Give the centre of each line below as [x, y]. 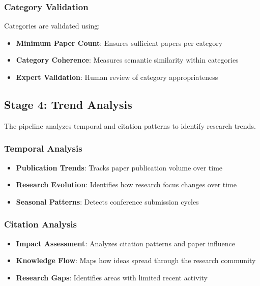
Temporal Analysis [43, 148]
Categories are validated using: [52, 26]
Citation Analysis [40, 224]
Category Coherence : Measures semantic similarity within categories [127, 60]
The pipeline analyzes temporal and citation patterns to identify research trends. [130, 125]
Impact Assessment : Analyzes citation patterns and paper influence [126, 243]
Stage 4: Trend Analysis [68, 104]
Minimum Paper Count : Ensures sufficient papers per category [119, 42]
